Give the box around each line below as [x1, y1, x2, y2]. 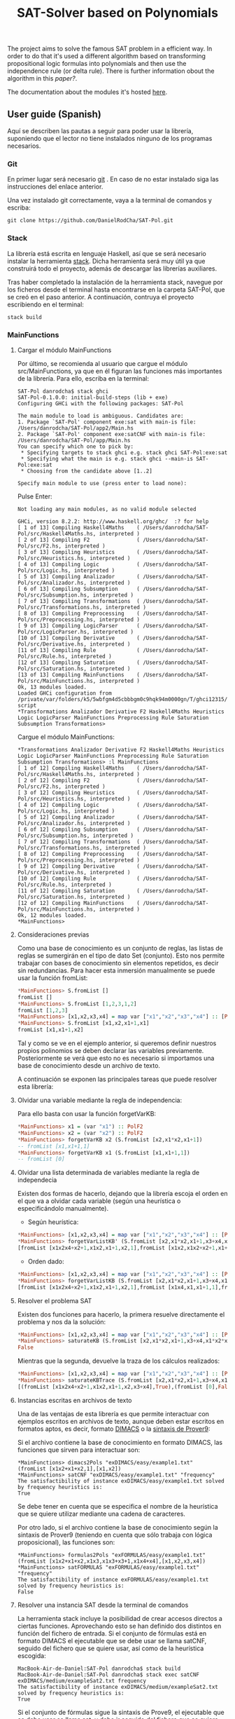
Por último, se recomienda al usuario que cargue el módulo [17, 359, 188, 367]
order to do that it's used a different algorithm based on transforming [7, 52, 206, 60]
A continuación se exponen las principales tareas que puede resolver [17, 1075, 218, 1084]
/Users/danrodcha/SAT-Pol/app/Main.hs [17, 437, 131, 444]
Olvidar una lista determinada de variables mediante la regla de [17, 1169, 200, 1177]
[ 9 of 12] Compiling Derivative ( [17, 862, 140, 870]
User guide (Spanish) [7, 108, 101, 120]
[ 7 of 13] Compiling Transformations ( [17, 597, 140, 604]
